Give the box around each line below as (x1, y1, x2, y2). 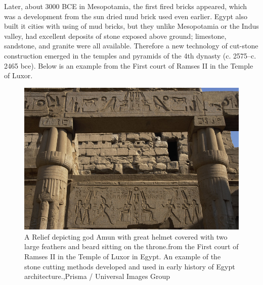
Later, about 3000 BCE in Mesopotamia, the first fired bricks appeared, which (4, 1, 247, 11)
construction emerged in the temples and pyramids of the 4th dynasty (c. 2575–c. (4, 50, 256, 61)
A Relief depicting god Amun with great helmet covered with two (24, 231, 228, 242)
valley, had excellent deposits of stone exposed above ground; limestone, (4, 30, 227, 41)
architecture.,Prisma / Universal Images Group (24, 271, 170, 281)
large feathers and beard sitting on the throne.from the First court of (24, 241, 239, 252)
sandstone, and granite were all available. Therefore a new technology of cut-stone (4, 40, 258, 51)
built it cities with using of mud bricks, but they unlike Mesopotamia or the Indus (4, 21, 259, 31)
